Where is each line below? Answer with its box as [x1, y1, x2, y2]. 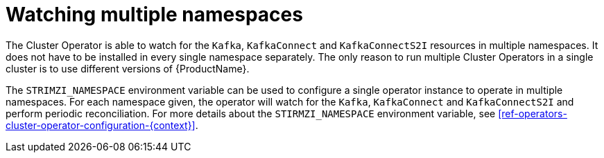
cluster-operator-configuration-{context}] [6, 119, 196, 131]
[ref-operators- [498, 107, 567, 119]
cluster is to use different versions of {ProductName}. [6, 62, 250, 75]
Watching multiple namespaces [6, 3, 303, 26]
